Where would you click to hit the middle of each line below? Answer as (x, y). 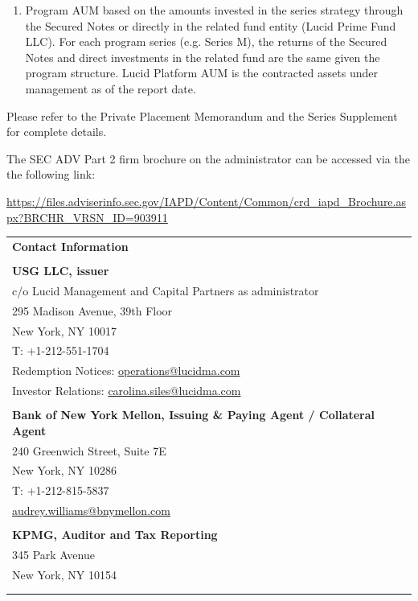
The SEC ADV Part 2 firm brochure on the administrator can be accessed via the (208, 158)
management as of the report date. (111, 88)
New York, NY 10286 (64, 470)
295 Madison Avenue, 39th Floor (92, 310)
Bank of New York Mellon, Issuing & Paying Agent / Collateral (194, 415)
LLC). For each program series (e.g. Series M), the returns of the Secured (206, 41)
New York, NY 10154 (64, 574)
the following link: (51, 174)
